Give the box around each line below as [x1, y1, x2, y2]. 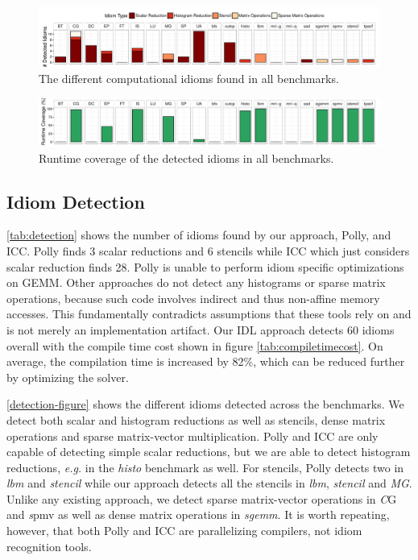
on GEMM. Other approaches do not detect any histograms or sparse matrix [6, 274, 386, 291]
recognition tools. [6, 537, 92, 554]
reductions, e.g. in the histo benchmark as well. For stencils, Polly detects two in [6, 458, 404, 475]
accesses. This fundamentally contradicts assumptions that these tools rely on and [6, 305, 412, 322]
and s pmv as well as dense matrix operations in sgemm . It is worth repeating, [6, 506, 390, 523]
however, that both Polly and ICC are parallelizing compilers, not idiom [6, 522, 362, 539]
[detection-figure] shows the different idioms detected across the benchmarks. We [6, 396, 404, 413]
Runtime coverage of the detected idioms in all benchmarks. [39, 149, 334, 166]
